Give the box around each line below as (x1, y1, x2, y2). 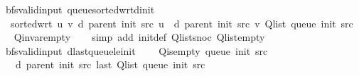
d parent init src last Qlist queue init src (15, 57, 205, 72)
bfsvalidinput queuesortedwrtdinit (5, 2, 155, 16)
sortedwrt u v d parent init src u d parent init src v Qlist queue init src (10, 15, 353, 30)
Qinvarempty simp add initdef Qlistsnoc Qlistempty (14, 30, 265, 44)
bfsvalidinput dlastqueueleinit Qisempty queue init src (5, 43, 268, 58)
